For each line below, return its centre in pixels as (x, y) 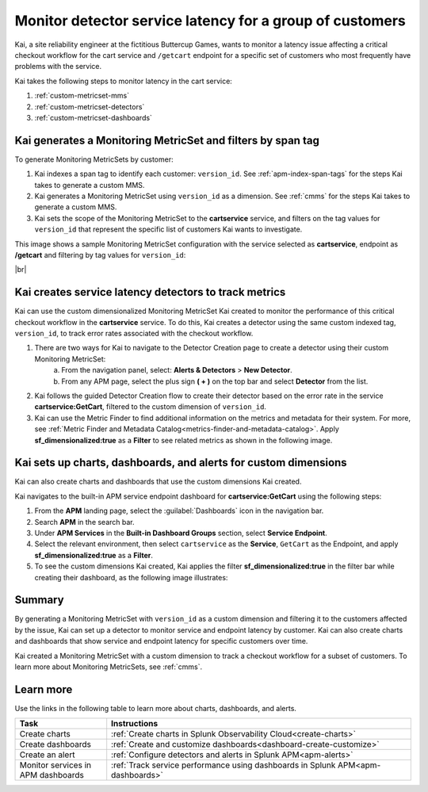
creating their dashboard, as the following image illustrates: (131, 577)
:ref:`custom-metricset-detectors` (90, 106)
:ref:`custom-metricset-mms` (82, 96)
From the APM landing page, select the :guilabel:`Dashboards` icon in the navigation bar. (179, 511)
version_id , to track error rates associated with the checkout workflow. (134, 333)
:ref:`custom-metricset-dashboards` (93, 117)
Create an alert (47, 755)
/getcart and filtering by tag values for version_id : (100, 254)
